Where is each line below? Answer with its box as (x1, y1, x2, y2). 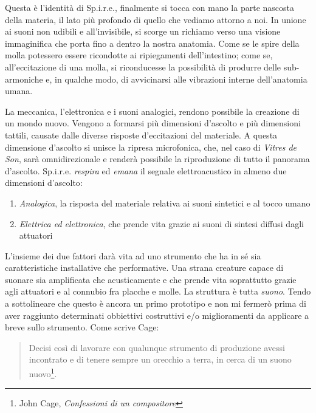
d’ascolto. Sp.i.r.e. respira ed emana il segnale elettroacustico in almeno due (5, 164, 287, 177)
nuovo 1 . (29, 366, 57, 380)
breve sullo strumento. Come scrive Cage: (5, 321, 159, 333)
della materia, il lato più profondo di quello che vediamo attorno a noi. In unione (5, 13, 306, 26)
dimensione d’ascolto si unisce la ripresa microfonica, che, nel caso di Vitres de (5, 140, 297, 153)
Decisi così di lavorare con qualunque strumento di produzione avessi (29, 341, 285, 353)
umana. (5, 84, 33, 97)
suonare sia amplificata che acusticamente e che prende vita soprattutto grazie (5, 273, 297, 285)
